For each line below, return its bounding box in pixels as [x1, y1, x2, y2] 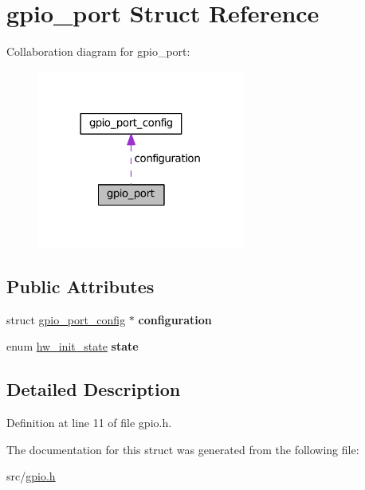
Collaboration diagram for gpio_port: [6, 43, 190, 60]
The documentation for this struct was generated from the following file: [6, 441, 359, 457]
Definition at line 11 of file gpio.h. [6, 414, 172, 431]
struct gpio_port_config [6, 311, 126, 327]
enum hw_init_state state [6, 338, 139, 355]
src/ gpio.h [6, 468, 56, 484]
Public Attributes [6, 273, 155, 298]
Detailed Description [6, 377, 181, 402]
